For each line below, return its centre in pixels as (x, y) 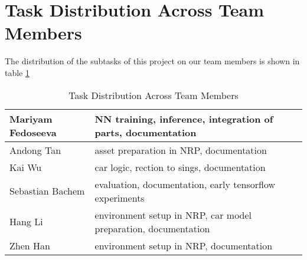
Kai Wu (26, 167)
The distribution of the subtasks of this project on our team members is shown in (152, 61)
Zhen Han (30, 245)
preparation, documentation (152, 228)
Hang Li (26, 221)
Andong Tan (35, 150)
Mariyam (31, 119)
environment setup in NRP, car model (173, 215)
